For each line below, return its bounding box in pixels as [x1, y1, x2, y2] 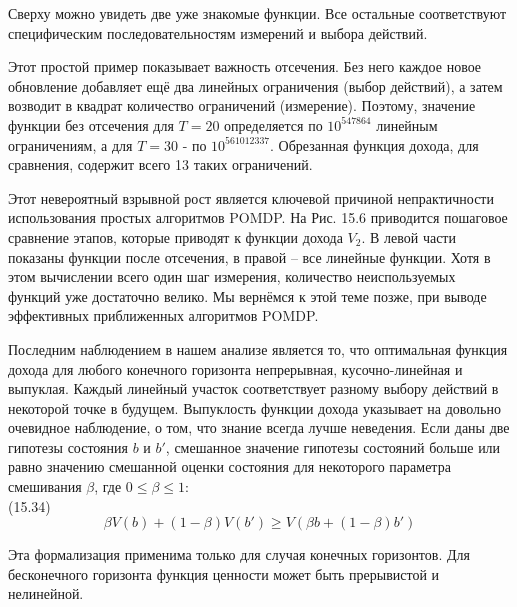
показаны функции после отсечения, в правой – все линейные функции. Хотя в [8, 246, 491, 267]
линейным [376, 114, 438, 135]
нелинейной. [8, 583, 84, 604]
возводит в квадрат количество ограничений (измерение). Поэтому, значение [8, 95, 476, 116]
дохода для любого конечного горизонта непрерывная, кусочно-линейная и [8, 358, 463, 379]
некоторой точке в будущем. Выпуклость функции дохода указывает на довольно [8, 397, 501, 418]
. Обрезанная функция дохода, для [269, 134, 479, 155]
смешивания [8, 476, 82, 497]
